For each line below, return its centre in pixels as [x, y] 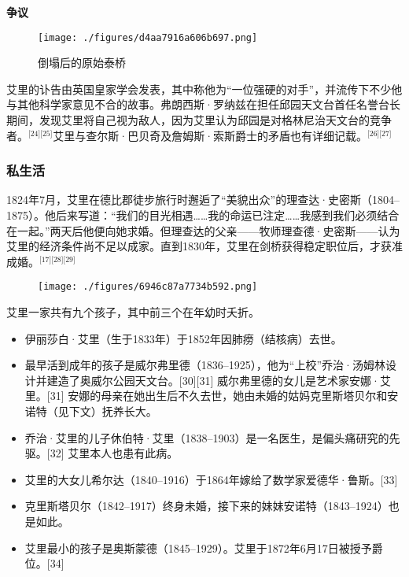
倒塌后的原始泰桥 [82, 63]
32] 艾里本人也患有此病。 [114, 453]
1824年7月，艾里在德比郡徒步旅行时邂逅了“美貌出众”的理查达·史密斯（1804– [203, 200]
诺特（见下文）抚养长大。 [91, 411]
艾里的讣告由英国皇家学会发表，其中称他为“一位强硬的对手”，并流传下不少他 [204, 89]
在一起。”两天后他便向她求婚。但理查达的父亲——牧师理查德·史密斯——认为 [203, 230]
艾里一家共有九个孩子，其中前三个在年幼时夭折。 [133, 312]
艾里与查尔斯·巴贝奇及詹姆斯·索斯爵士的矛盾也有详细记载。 [210, 135]
